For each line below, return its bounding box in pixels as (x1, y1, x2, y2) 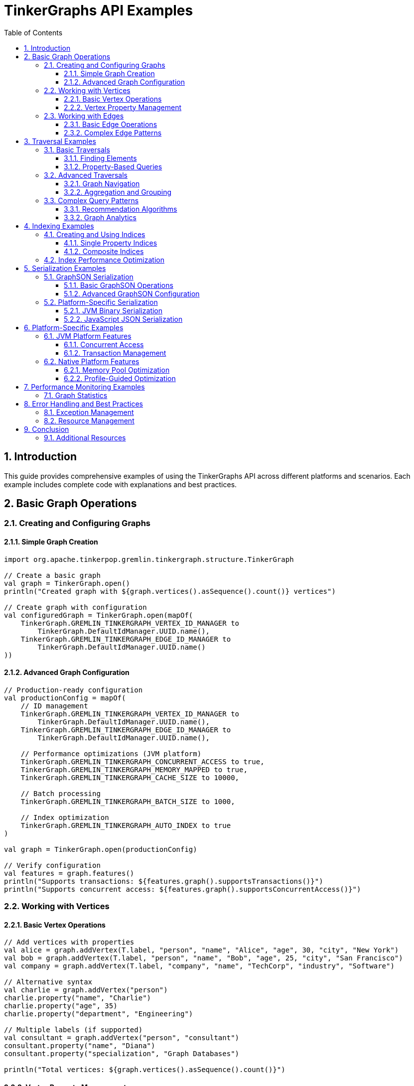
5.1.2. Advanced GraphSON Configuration (64, 289, 200, 298)
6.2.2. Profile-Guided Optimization (64, 374, 176, 383)
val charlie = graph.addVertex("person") (4, 986, 168, 994)
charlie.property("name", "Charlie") (4, 994, 151, 1002)
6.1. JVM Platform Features (44, 331, 132, 340)
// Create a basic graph (4, 571, 101, 579)
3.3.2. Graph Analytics (64, 213, 137, 222)
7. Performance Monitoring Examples (24, 382, 145, 391)
